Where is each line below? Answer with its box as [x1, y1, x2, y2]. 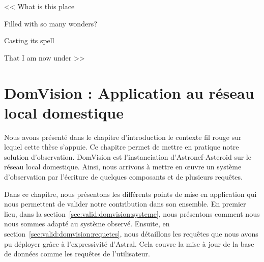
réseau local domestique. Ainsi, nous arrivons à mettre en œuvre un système [4, 161, 242, 172]
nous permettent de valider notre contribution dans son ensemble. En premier [4, 198, 246, 209]
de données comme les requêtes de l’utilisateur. [4, 248, 150, 259]
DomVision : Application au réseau [4, 82, 254, 103]
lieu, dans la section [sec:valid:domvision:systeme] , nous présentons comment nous [4, 208, 260, 219]
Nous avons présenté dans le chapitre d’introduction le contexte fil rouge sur [4, 131, 242, 142]
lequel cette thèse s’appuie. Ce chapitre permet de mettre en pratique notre [4, 141, 239, 152]
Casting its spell [4, 35, 54, 46]
